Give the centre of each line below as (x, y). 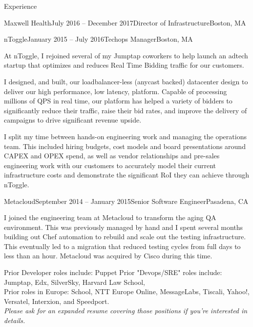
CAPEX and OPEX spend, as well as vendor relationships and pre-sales (112, 156)
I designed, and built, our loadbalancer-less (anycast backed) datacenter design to (126, 81)
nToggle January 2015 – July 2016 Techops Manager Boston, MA (98, 39)
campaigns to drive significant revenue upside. (73, 120)
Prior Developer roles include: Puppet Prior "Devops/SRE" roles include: (113, 272)
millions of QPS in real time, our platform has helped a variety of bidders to (118, 101)
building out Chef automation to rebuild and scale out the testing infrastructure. (125, 237)
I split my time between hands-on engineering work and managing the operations (125, 136)
